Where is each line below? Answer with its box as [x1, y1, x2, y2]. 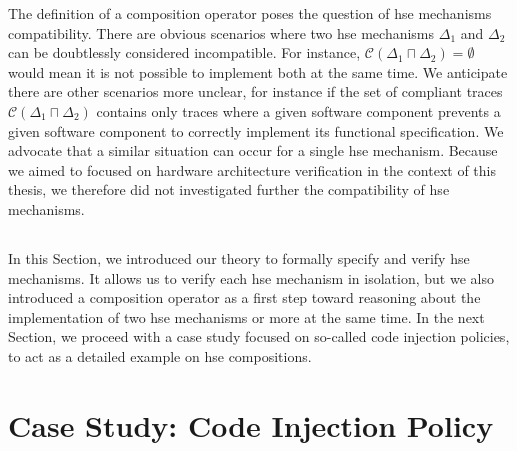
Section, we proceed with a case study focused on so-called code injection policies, [8, 326, 510, 347]
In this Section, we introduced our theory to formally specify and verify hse [8, 247, 470, 268]
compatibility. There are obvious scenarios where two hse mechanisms [8, 22, 435, 43]
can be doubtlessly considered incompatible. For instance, [8, 42, 361, 63]
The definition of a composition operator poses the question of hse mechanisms [8, 3, 492, 23]
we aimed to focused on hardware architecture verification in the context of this [8, 159, 496, 180]
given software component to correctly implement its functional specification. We [8, 120, 504, 141]
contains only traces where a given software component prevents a [96, 100, 501, 121]
